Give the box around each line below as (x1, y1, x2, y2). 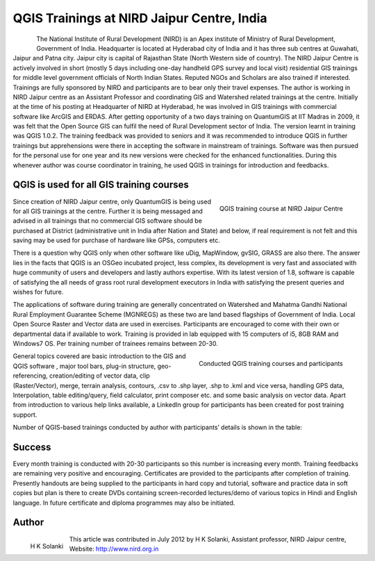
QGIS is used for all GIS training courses (12, 179, 189, 191)
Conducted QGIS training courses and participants (199, 360, 343, 368)
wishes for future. (12, 288, 64, 296)
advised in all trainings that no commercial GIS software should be (12, 217, 203, 225)
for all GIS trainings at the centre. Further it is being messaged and (12, 207, 203, 215)
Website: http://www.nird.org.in (69, 544, 159, 553)
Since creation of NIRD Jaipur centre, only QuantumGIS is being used (12, 197, 212, 206)
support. (12, 410, 37, 419)
